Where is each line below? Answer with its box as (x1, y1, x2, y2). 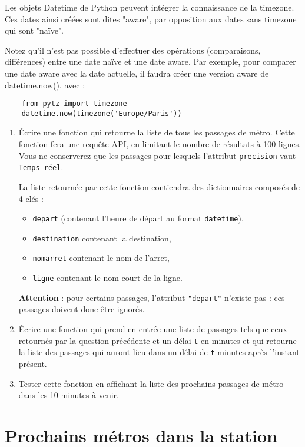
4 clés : (18, 192, 44, 204)
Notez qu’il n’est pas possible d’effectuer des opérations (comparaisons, (5, 44, 261, 56)
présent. (18, 357, 47, 369)
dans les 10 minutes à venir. (18, 389, 119, 401)
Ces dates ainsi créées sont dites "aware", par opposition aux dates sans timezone (5, 12, 297, 25)
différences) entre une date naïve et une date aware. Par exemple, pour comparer (5, 55, 296, 68)
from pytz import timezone (21, 100, 127, 108)
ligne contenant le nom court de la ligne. (32, 271, 183, 284)
